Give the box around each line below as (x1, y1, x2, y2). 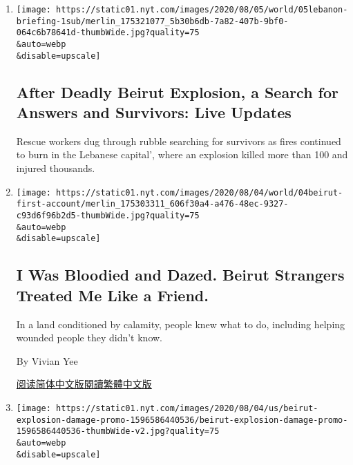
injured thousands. (16, 161, 95, 175)
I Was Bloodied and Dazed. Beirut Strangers (16, 264, 345, 285)
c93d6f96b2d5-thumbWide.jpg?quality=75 (16, 210, 200, 220)
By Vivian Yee (16, 353, 78, 368)
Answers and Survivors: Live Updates (16, 102, 292, 123)
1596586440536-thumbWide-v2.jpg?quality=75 (16, 426, 220, 437)
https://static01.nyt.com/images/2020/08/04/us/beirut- (56, 403, 318, 413)
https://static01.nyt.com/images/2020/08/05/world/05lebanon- (56, 5, 348, 15)
